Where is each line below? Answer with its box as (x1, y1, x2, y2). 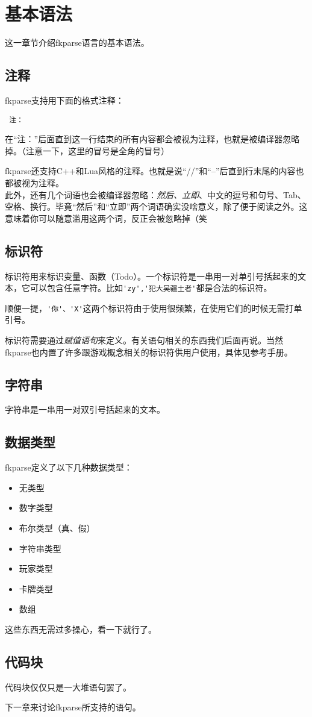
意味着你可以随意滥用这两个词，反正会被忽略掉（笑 (5, 211, 207, 224)
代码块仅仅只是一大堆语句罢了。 (5, 680, 131, 693)
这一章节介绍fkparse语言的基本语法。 (5, 36, 149, 49)
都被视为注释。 (5, 176, 64, 189)
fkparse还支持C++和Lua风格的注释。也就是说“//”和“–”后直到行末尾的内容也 (5, 164, 304, 177)
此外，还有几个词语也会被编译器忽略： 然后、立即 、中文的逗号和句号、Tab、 (5, 188, 306, 201)
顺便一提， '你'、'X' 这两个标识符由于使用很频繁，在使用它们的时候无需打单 (5, 301, 302, 314)
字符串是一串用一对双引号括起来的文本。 (5, 403, 165, 416)
